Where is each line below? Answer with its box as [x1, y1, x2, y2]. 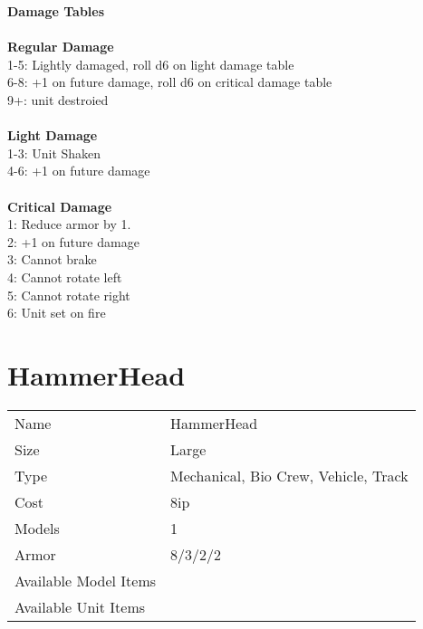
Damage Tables [7, 2, 105, 20]
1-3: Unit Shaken [7, 143, 101, 162]
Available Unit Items [14, 596, 146, 617]
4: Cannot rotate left [7, 267, 122, 286]
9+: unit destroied [7, 90, 109, 109]
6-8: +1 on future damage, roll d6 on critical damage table [7, 72, 332, 91]
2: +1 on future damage [7, 232, 139, 251]
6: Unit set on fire [7, 303, 106, 322]
